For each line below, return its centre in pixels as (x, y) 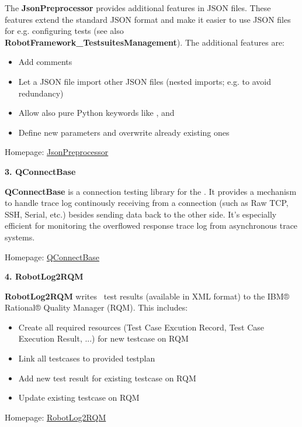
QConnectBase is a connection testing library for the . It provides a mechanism (151, 191)
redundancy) (41, 93)
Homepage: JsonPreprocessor (57, 152)
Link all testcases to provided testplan (87, 358)
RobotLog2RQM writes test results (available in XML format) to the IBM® (147, 296)
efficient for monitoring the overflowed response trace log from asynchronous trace (151, 225)
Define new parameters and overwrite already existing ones (124, 132)
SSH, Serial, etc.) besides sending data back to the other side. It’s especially (141, 214)
